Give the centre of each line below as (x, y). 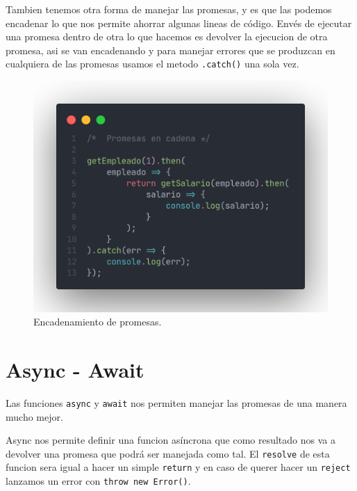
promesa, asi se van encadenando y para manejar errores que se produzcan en (171, 50)
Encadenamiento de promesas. (98, 322)
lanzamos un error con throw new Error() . (98, 481)
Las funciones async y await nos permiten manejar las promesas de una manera (176, 402)
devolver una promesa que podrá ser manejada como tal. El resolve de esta (168, 453)
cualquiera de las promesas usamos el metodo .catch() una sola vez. (152, 64)
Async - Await (75, 369)
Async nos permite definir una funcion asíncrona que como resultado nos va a (171, 440)
